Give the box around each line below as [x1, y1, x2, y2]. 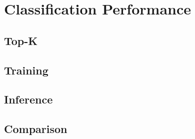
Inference [4, 91, 53, 107]
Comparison [4, 121, 67, 136]
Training [4, 62, 48, 77]
